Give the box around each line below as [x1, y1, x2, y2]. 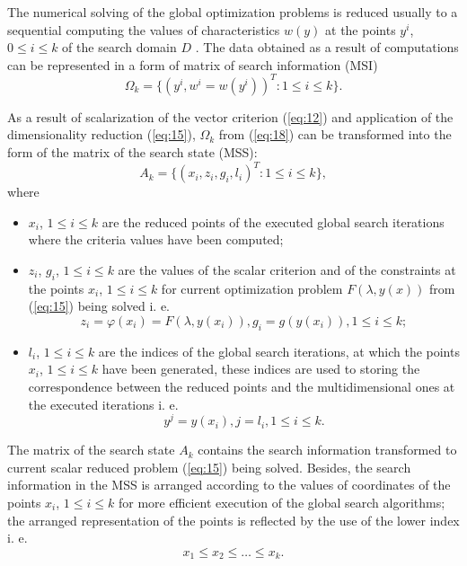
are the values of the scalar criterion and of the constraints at [118, 260, 456, 279]
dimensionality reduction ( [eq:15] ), [7, 125, 196, 144]
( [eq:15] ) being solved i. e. [28, 296, 171, 315]
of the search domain [62, 38, 177, 57]
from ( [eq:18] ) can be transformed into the [218, 125, 452, 144]
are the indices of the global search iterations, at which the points [98, 341, 460, 360]
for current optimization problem [161, 279, 343, 297]
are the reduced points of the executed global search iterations [101, 212, 445, 231]
